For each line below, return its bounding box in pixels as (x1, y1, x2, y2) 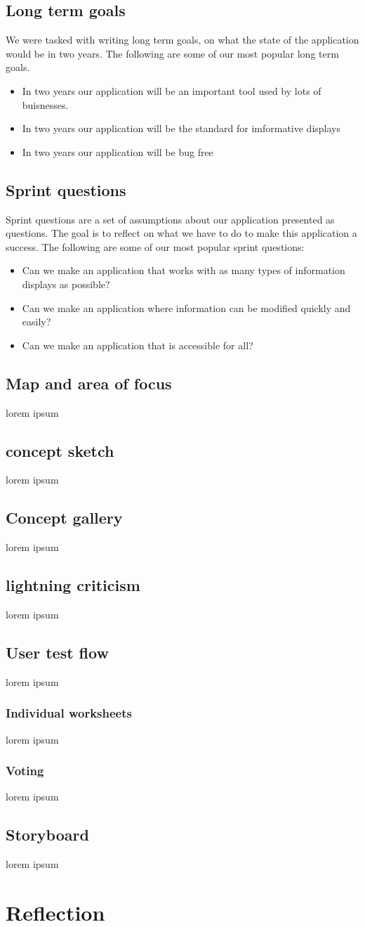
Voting (6, 762, 44, 779)
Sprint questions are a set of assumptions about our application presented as (6, 212, 335, 226)
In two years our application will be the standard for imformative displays (22, 121, 340, 136)
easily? (22, 314, 51, 329)
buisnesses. (22, 97, 69, 112)
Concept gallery (6, 507, 123, 529)
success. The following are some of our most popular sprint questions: (6, 239, 305, 254)
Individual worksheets (6, 704, 132, 722)
